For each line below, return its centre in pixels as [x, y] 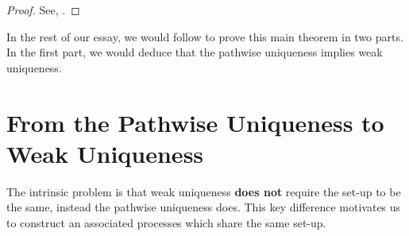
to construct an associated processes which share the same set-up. [166, 222]
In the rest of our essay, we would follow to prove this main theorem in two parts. [205, 36]
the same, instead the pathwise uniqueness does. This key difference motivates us [204, 207]
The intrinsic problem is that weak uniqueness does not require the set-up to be [204, 191]
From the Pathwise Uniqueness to [195, 122]
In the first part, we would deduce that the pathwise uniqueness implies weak [195, 52]
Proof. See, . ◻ [43, 10]
